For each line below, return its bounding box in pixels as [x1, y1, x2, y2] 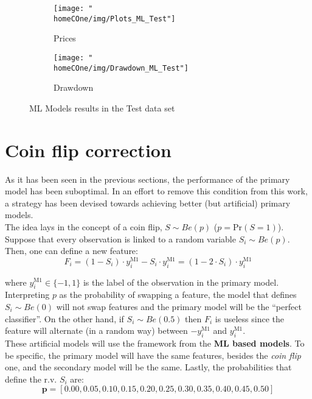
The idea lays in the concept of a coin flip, [5, 220, 162, 233]
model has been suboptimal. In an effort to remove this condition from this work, [5, 185, 308, 197]
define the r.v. [5, 372, 57, 385]
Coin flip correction [5, 137, 172, 162]
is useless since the [215, 312, 284, 325]
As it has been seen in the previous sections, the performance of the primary [5, 172, 290, 185]
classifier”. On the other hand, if [5, 312, 124, 325]
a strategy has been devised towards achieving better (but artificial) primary [5, 196, 291, 209]
